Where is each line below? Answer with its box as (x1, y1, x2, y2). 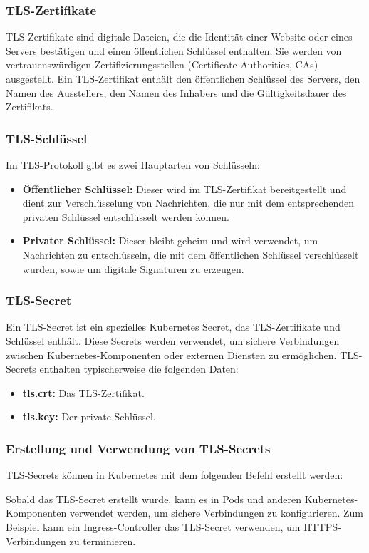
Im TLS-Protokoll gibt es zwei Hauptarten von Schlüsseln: (6, 157, 260, 172)
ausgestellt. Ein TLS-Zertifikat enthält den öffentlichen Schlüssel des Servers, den (6, 71, 360, 86)
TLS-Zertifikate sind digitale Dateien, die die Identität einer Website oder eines (6, 29, 353, 44)
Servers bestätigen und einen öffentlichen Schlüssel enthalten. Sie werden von (6, 43, 342, 58)
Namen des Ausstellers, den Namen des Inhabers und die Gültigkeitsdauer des (6, 85, 347, 100)
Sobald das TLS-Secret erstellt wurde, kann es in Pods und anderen (6, 491, 302, 506)
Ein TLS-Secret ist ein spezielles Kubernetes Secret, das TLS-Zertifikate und (6, 319, 341, 334)
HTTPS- (303, 519, 341, 534)
